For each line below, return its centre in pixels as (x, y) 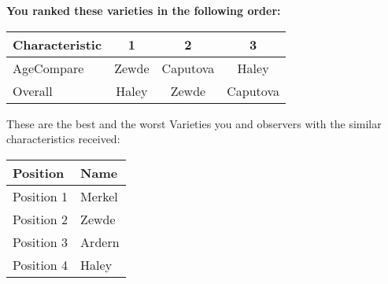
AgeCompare (48, 68)
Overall (33, 90)
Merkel (99, 196)
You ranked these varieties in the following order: (144, 10)
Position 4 (41, 264)
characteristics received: (63, 139)
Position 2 (41, 219)
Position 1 (41, 196)
